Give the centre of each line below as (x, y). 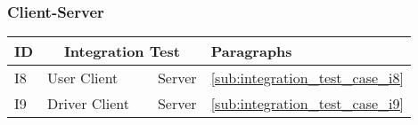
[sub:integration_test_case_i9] (307, 104)
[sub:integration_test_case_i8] (307, 78)
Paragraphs (251, 51)
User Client (83, 78)
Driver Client (88, 104)
